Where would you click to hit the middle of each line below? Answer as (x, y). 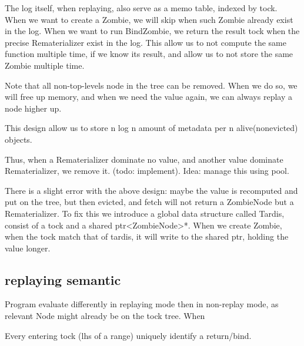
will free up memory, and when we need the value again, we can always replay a (148, 97)
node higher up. (33, 108)
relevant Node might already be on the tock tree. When (105, 316)
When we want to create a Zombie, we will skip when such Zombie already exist (149, 19)
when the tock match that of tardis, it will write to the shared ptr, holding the (147, 236)
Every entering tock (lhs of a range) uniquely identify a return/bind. (128, 335)
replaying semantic (63, 279)
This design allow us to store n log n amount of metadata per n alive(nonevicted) (151, 128)
